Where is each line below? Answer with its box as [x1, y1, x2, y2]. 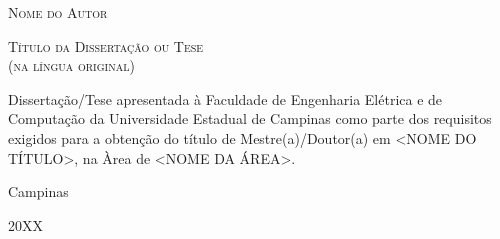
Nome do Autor [8, 2, 108, 22]
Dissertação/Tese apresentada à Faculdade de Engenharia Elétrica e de [8, 88, 443, 109]
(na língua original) [8, 55, 135, 76]
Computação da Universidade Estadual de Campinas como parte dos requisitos [8, 108, 492, 129]
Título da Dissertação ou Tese [8, 35, 204, 56]
